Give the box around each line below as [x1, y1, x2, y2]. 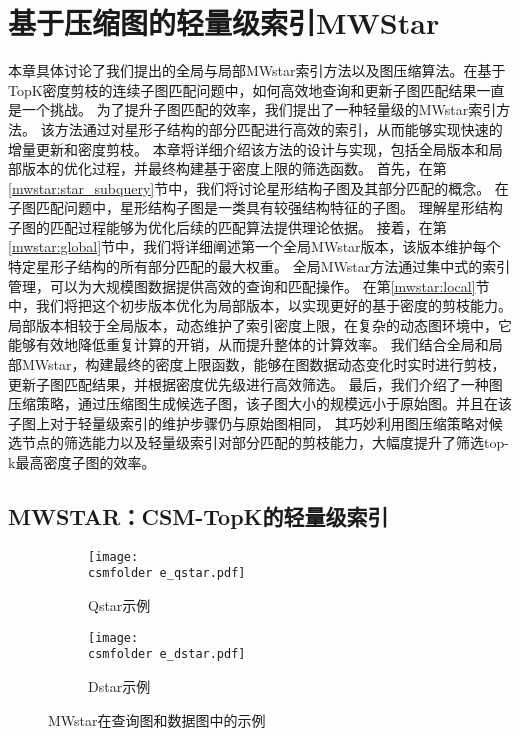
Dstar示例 [88, 676, 151, 697]
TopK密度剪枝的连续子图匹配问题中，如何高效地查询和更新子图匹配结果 [8, 79, 477, 100]
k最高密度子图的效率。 [8, 452, 156, 472]
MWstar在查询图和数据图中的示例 [48, 709, 266, 730]
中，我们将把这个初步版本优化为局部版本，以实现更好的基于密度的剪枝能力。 [8, 295, 512, 316]
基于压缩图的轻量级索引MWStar [8, 2, 440, 43]
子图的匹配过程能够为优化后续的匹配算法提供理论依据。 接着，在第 [8, 216, 447, 237]
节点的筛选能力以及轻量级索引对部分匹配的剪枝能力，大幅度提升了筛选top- [21, 432, 509, 453]
